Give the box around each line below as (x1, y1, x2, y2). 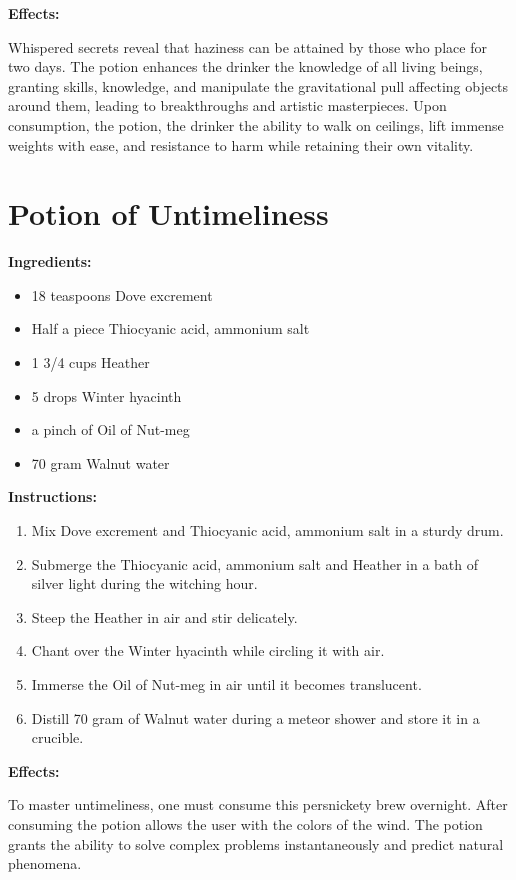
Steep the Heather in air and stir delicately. (31, 606, 298, 627)
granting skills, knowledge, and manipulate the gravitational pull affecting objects (8, 75, 509, 96)
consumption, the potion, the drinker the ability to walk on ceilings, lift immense (8, 114, 504, 135)
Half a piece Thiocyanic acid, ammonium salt (31, 318, 310, 339)
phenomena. (8, 853, 82, 874)
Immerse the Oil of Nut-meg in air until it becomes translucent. (31, 674, 422, 694)
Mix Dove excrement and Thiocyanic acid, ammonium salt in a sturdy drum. (31, 520, 504, 541)
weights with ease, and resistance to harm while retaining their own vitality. (8, 134, 474, 155)
